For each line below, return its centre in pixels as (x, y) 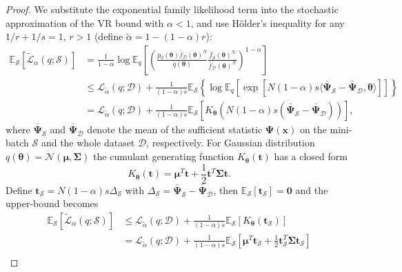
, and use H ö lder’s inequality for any (268, 22)
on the (313, 129)
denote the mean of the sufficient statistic (175, 129)
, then (226, 190)
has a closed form (311, 156)
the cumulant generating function (164, 156)
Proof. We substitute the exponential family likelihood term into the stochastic (172, 9)
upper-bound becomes (52, 203)
